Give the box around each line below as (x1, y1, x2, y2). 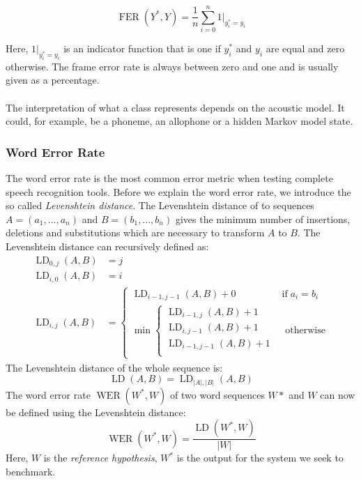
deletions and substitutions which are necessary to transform (6, 225, 265, 240)
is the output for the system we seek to (176, 450, 344, 465)
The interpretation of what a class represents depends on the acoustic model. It (6, 100, 345, 114)
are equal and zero (266, 41, 345, 56)
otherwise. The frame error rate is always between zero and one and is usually (6, 59, 339, 73)
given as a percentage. (6, 72, 100, 87)
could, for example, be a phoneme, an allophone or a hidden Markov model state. (6, 114, 353, 128)
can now (320, 387, 355, 402)
